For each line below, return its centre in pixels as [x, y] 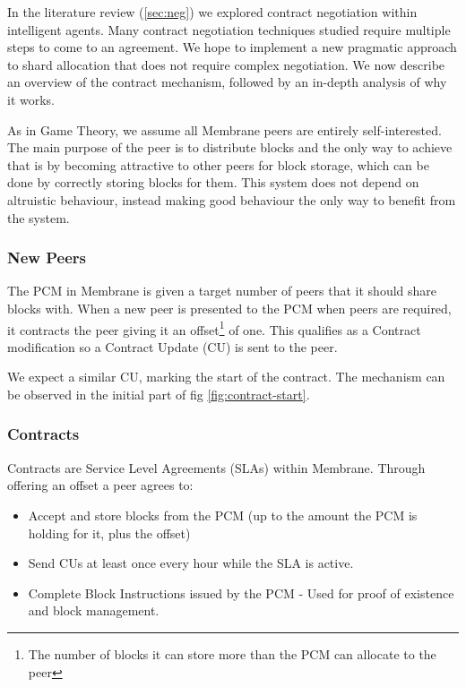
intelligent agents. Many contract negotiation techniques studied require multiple [229, 29]
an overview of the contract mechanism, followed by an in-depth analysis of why [227, 82]
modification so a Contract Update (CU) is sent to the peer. [173, 346]
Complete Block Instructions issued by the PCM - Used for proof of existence [241, 593]
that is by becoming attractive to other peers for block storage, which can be [218, 164]
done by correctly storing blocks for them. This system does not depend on [213, 182]
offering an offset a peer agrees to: [100, 485]
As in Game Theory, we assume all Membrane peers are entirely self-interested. [224, 129]
